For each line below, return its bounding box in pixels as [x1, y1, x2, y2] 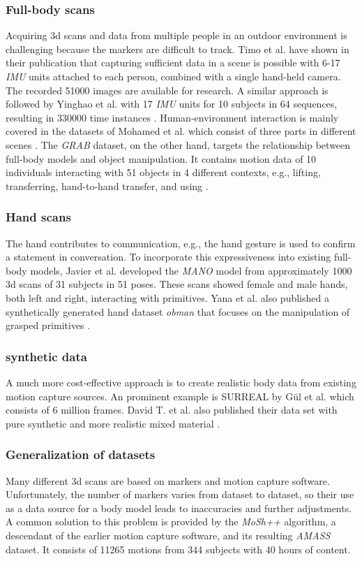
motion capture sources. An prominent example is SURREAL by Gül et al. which [6, 388, 354, 403]
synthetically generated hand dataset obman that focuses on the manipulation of [6, 304, 350, 319]
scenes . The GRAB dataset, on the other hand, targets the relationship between [6, 137, 351, 152]
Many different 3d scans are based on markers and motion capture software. [6, 473, 330, 488]
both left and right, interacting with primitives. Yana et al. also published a [6, 290, 329, 305]
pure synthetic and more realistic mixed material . [6, 416, 220, 430]
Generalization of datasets [6, 446, 156, 463]
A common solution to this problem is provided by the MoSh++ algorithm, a [6, 514, 336, 529]
